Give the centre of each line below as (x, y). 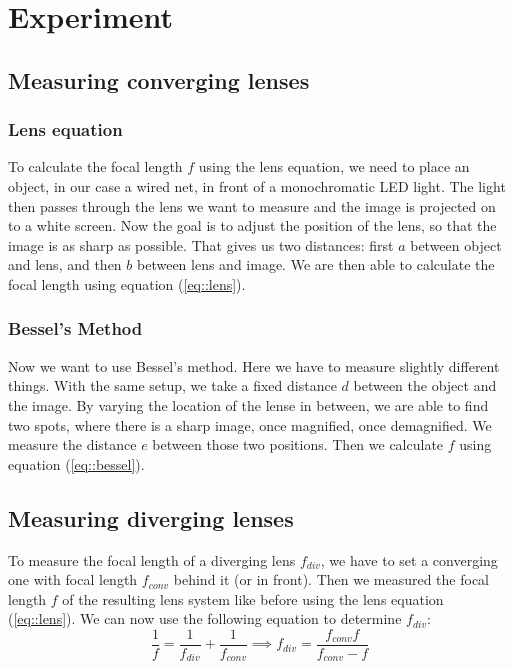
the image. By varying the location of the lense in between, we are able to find (248, 404)
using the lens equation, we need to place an (334, 166)
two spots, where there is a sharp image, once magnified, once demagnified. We (250, 424)
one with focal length (73, 579)
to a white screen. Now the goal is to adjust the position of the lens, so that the (252, 225)
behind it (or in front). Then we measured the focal (331, 579)
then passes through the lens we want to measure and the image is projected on (252, 205)
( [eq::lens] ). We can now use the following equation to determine (205, 618)
